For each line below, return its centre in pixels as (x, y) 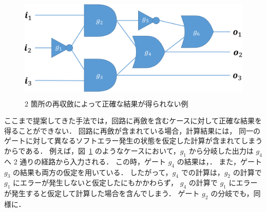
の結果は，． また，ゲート (220, 161)
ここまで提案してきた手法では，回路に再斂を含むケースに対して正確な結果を (133, 121)
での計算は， (203, 172)
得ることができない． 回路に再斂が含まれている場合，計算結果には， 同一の (132, 130)
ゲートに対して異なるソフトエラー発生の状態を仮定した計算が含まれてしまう (134, 141)
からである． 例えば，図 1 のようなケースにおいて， (92, 150)
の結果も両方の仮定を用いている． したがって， (93, 172)
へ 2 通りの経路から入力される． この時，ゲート (85, 161)
